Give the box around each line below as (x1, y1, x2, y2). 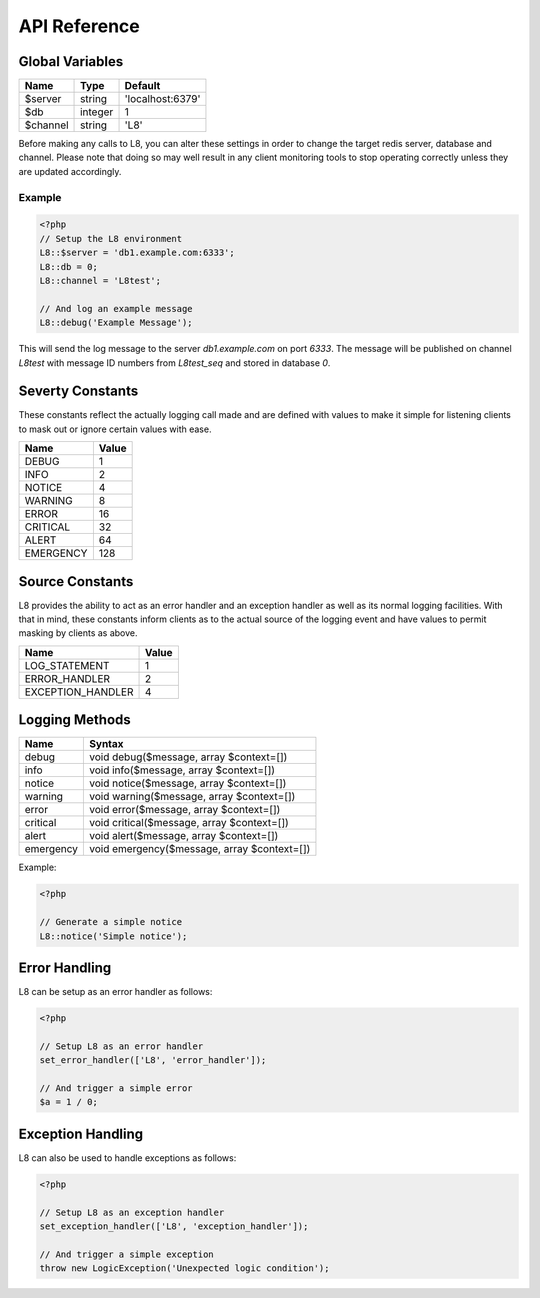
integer (80, 105, 114, 119)
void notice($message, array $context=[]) (89, 776, 287, 790)
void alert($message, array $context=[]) (89, 829, 279, 843)
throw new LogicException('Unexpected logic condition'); (39, 1263, 330, 1274)
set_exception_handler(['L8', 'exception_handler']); (39, 1221, 309, 1232)
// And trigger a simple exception (39, 1248, 214, 1260)
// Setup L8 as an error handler (39, 1040, 204, 1052)
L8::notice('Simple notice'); (39, 930, 188, 942)
